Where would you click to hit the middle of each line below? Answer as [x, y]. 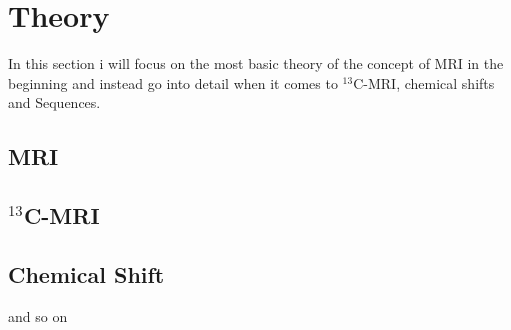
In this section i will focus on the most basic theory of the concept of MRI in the [256, 63]
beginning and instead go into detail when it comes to [173, 82]
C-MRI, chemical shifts [424, 82]
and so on [38, 315]
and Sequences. [54, 102]
